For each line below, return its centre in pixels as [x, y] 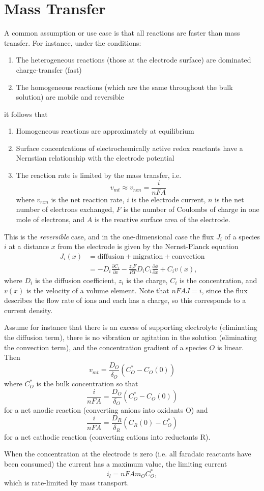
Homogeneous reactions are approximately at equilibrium [105, 131]
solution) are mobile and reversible [70, 97]
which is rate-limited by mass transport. [67, 483]
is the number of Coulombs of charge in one [191, 209]
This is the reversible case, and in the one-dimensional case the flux [109, 236]
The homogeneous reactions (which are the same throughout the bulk [124, 87]
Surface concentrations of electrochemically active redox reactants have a [129, 148]
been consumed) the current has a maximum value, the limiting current [116, 463]
